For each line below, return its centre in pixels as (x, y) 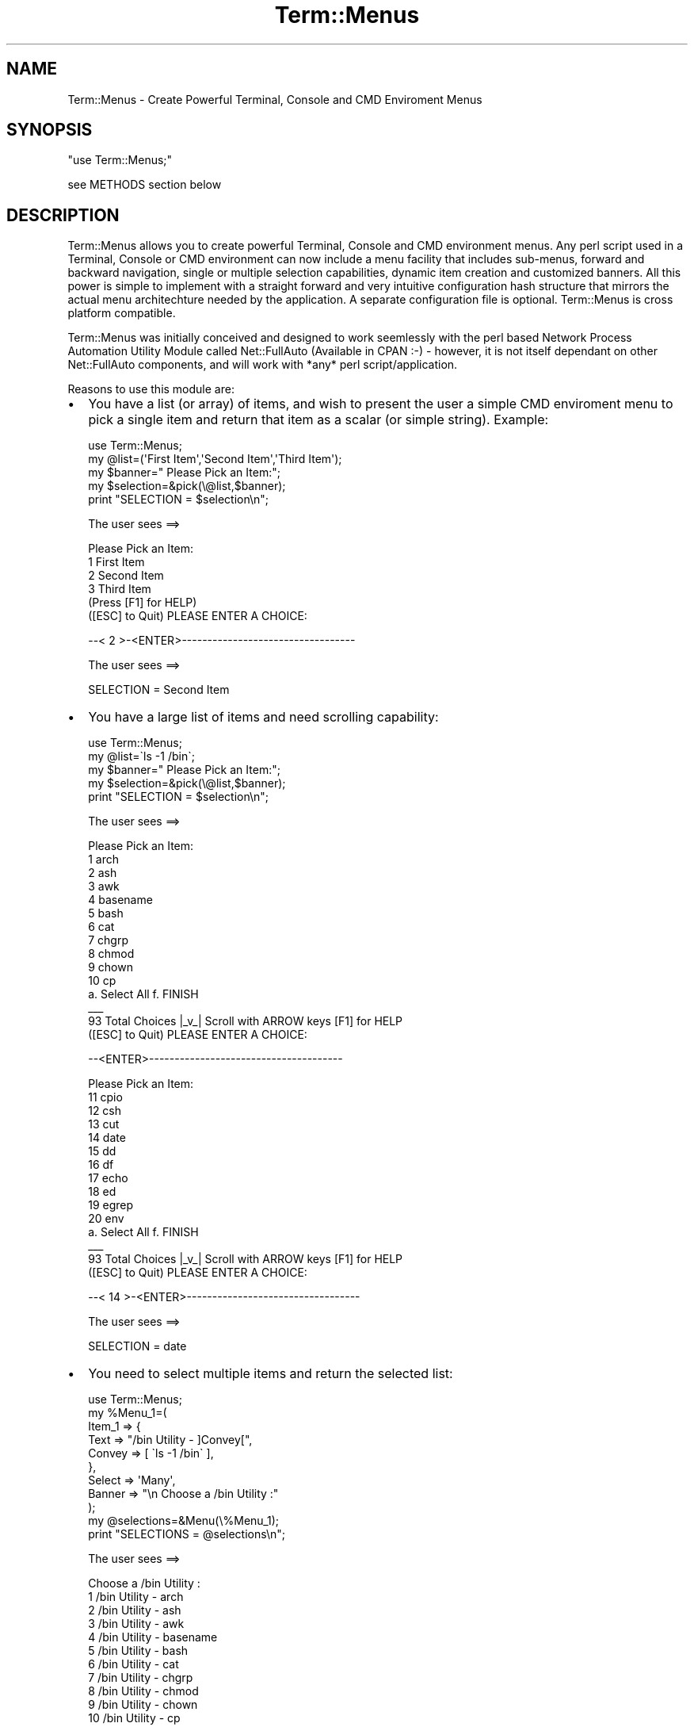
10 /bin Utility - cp (134, 1718)
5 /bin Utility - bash (138, 1651)
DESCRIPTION (63, 215)
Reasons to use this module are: (151, 389)
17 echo (108, 1178)
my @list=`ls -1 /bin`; (141, 756)
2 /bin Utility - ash (135, 1610)
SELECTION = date (137, 1346)
